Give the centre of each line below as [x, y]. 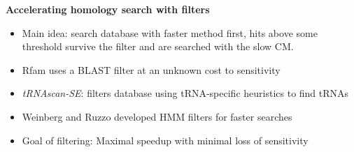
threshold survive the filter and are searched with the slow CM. [158, 46]
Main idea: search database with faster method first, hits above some [170, 32]
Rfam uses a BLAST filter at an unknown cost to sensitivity [151, 69]
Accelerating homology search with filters [108, 9]
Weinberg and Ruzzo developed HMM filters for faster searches [157, 116]
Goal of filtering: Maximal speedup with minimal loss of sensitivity [165, 140]
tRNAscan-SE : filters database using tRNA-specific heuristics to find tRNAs [185, 93]
